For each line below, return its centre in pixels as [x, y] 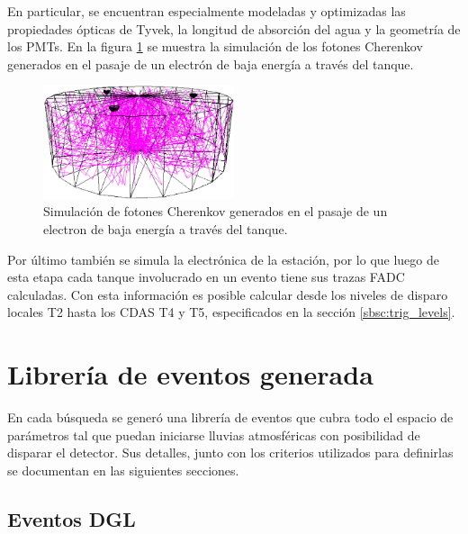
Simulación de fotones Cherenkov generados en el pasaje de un [216, 211]
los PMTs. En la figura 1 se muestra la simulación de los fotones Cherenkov [215, 46]
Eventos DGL [72, 518]
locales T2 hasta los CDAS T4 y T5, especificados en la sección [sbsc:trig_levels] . [231, 312]
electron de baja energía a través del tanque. [166, 229]
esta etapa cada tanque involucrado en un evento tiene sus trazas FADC [206, 277]
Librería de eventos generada [190, 374]
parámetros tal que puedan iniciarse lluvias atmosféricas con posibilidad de [214, 434]
